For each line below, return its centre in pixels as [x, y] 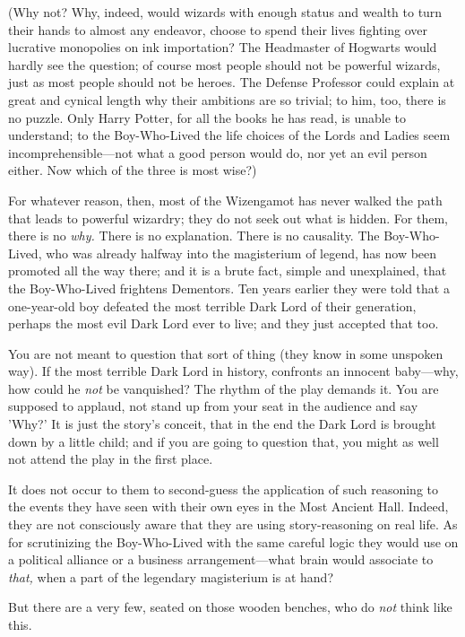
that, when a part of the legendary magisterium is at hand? [171, 576]
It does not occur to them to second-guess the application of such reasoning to [224, 489]
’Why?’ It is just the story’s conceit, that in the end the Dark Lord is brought [222, 424]
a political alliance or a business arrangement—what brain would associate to [221, 559]
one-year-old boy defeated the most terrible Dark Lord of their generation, [212, 305]
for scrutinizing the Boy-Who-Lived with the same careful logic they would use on [233, 541]
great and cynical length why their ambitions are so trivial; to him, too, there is [227, 99]
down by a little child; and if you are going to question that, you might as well [224, 441]
